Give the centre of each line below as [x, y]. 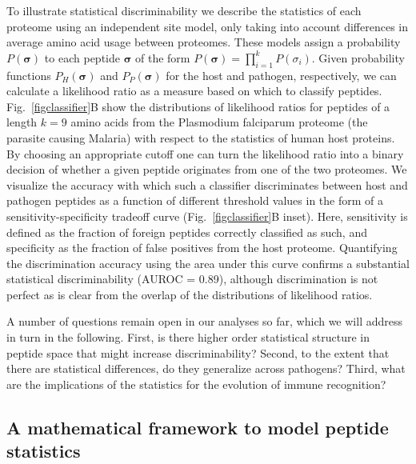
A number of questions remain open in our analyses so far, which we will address [204, 321]
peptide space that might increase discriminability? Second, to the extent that [198, 352]
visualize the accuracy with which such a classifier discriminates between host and [207, 184]
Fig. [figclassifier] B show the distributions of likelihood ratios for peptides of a [198, 106]
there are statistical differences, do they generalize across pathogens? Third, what [206, 368]
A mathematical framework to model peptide [198, 427]
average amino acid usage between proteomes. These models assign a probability [204, 42]
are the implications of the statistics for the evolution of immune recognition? [196, 384]
